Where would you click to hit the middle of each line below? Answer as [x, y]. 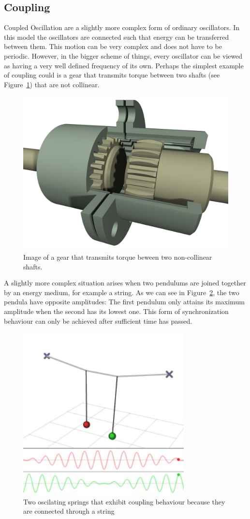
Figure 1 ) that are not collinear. [52, 84]
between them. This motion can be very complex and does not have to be [113, 46]
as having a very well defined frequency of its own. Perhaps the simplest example [124, 65]
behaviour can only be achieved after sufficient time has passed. [98, 321]
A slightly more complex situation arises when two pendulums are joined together [125, 283]
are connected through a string [69, 511]
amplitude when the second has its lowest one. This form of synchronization [116, 311]
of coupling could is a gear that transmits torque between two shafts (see [112, 75]
